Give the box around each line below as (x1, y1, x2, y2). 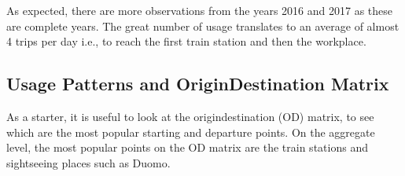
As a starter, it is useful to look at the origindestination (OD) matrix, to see (6, 108, 374, 124)
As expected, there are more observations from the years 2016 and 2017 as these (6, 2, 393, 18)
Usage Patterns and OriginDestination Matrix (6, 71, 389, 96)
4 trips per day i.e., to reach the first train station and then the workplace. (6, 33, 366, 49)
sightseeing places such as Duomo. (6, 154, 171, 170)
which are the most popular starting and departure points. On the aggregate (6, 123, 375, 140)
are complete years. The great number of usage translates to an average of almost (6, 17, 399, 34)
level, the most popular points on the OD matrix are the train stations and (6, 139, 368, 156)
